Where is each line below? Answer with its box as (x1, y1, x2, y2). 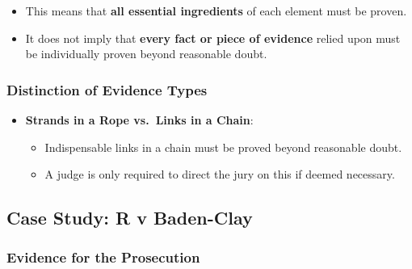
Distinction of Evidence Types (6, 79, 208, 99)
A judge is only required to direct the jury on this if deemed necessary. (44, 166, 395, 183)
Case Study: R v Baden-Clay (6, 205, 253, 230)
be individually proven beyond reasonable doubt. (25, 45, 267, 62)
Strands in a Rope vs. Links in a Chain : (25, 111, 254, 128)
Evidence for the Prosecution (6, 247, 200, 267)
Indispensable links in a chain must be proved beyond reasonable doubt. (44, 138, 402, 155)
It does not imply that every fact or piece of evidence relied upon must (25, 29, 401, 46)
